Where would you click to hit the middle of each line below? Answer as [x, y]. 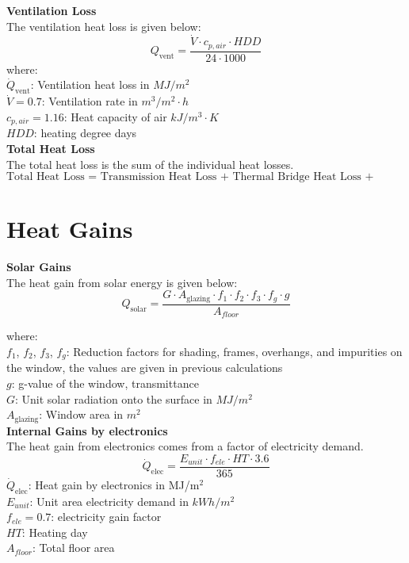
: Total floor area [73, 548]
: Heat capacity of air [115, 116]
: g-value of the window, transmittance [105, 383]
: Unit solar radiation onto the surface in [114, 398]
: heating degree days [85, 133]
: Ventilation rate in [90, 101]
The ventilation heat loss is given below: [104, 26]
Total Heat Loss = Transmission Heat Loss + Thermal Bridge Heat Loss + [190, 177]
